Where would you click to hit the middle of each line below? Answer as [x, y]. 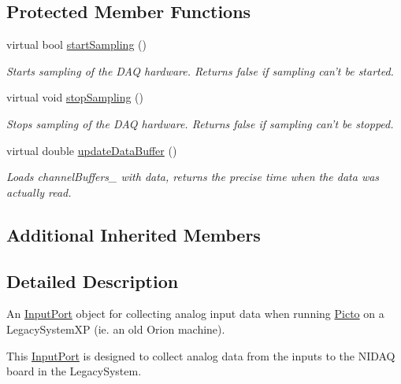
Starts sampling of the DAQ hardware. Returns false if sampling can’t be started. [200, 70]
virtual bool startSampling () [76, 44]
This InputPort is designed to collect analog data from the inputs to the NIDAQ [201, 355]
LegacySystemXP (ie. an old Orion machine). [116, 329]
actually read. [39, 192]
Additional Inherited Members [134, 234]
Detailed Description [93, 281]
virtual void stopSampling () [75, 97]
